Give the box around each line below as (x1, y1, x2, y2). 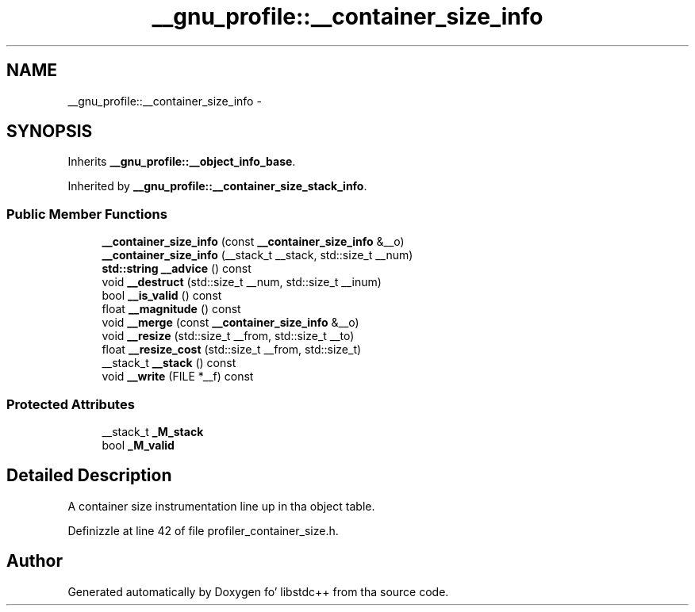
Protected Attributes (6, 396, 135, 412)
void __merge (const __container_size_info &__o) (102, 316, 359, 330)
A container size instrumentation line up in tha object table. (67, 499, 375, 513)
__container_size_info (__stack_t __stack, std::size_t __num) (102, 248, 413, 262)
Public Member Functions (6, 205, 167, 222)
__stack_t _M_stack (102, 424, 204, 438)
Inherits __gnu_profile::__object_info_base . (67, 155, 296, 169)
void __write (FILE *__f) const (102, 369, 254, 384)
